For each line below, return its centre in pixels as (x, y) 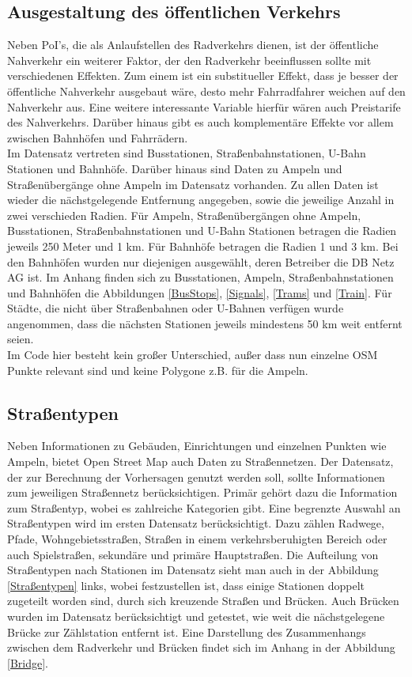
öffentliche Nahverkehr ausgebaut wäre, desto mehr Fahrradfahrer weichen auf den (206, 91)
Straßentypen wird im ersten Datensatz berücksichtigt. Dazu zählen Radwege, (196, 523)
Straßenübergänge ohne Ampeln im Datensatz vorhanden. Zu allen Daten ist (193, 184)
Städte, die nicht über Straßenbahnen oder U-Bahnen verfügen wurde (176, 308)
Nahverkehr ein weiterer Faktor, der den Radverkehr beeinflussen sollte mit (189, 60)
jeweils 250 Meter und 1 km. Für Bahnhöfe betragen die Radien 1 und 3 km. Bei (203, 246)
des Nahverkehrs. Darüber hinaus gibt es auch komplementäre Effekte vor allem (200, 122)
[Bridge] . (28, 662)
